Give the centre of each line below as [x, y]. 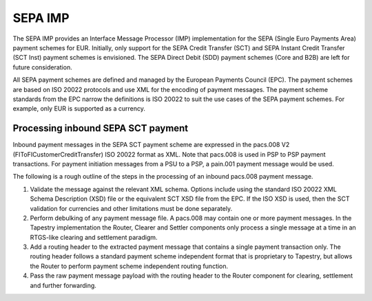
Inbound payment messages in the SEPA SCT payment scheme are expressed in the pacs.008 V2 [151, 145]
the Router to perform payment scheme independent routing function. [129, 266]
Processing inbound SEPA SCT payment [101, 128]
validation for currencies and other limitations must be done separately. [131, 208]
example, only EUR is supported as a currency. [79, 109]
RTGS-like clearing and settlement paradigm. [94, 237]
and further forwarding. [63, 285]
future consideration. [42, 67]
